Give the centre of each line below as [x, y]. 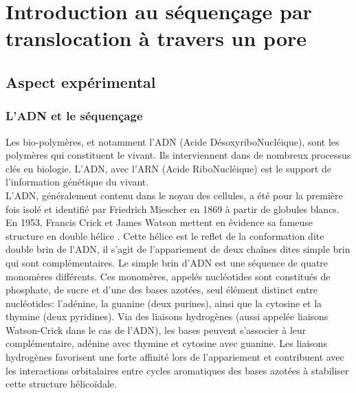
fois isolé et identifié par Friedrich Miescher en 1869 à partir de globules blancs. [173, 209]
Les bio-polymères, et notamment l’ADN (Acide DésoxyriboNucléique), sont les [173, 141]
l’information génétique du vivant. [77, 182]
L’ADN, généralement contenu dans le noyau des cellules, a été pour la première [174, 195]
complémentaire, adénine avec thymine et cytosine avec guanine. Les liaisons [166, 343]
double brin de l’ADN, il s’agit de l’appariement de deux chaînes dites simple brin [178, 249]
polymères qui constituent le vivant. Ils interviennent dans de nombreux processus [178, 155]
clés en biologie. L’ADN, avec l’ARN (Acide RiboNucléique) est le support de [168, 168]
